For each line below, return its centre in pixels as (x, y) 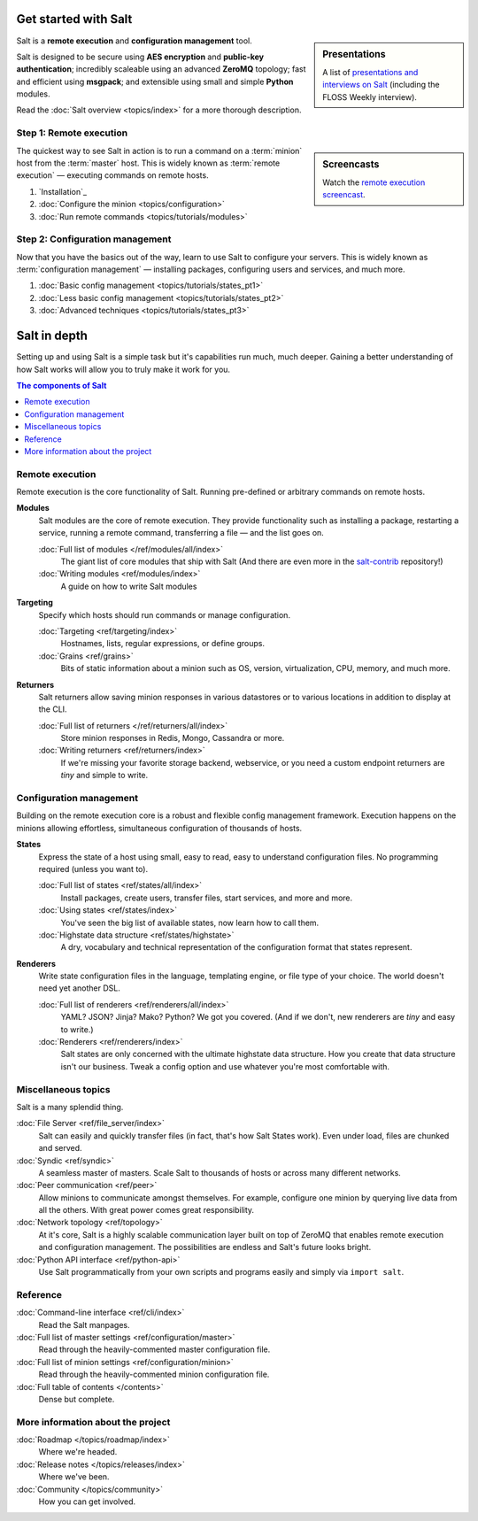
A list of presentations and (370, 72)
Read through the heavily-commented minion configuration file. (154, 1374)
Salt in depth (52, 336)
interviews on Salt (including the (381, 85)
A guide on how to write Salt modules (129, 586)
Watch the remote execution (374, 182)
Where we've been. (74, 1477)
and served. (61, 1148)
